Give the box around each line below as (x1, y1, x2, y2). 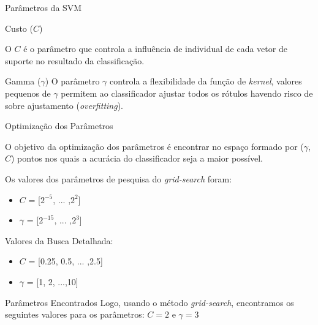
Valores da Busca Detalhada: (5, 234, 113, 247)
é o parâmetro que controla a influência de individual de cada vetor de (23, 42, 287, 55)
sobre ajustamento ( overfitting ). (5, 99, 123, 111)
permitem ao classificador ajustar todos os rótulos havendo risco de (61, 86, 313, 99)
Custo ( (5, 21, 33, 34)
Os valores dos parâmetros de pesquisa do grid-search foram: (5, 172, 232, 185)
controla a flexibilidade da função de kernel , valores (110, 75, 302, 88)
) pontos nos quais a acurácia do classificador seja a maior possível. (11, 152, 263, 165)
